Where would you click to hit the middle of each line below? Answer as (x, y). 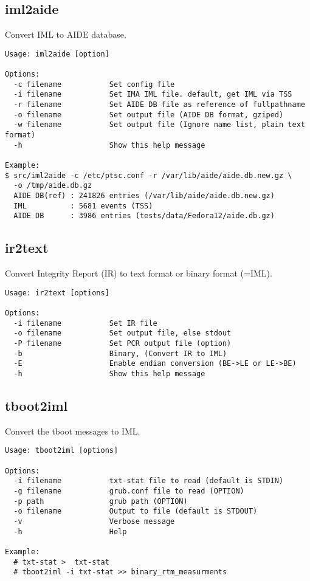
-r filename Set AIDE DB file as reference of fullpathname (159, 105)
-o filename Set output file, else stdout (122, 333)
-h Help (70, 531)
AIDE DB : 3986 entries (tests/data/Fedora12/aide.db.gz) (144, 216)
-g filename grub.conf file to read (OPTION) (129, 491)
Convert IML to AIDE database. (66, 34)
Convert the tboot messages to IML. (73, 431)
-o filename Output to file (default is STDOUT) (136, 511)
